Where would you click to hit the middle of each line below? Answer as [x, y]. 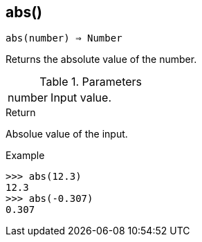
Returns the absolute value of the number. [101, 59]
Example [25, 156]
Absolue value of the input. [67, 134]
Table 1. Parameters [91, 82]
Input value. [81, 98]
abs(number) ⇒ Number [64, 38]
